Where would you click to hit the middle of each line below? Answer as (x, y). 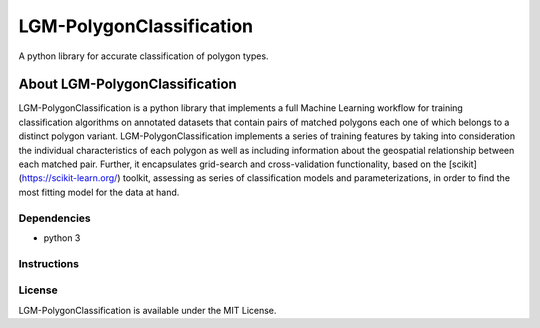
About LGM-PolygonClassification (127, 84)
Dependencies (55, 218)
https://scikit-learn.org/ (69, 178)
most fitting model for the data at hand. (99, 192)
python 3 (62, 237)
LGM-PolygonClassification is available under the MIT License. (147, 310)
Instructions (49, 263)
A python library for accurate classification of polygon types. (143, 56)
